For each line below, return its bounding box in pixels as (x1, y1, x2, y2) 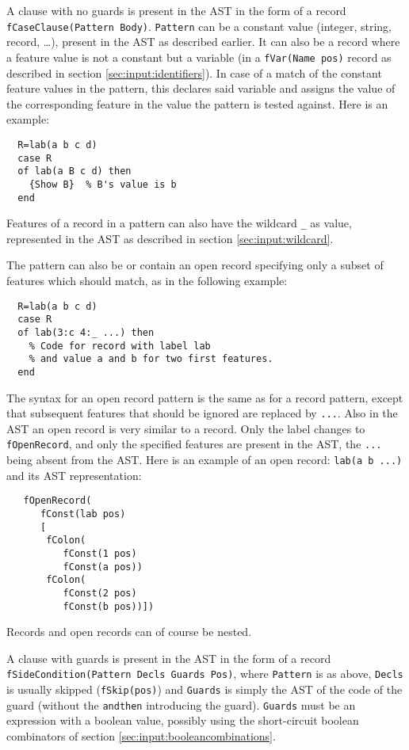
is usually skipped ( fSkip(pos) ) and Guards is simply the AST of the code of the (6, 681, 403, 698)
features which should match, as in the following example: (6, 272, 288, 288)
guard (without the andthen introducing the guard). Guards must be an (6, 696, 356, 713)
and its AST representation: (6, 466, 142, 483)
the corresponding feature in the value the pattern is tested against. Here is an (6, 95, 388, 112)
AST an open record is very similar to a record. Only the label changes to (6, 420, 365, 436)
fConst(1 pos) (63, 547, 137, 559)
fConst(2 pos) (63, 587, 137, 599)
